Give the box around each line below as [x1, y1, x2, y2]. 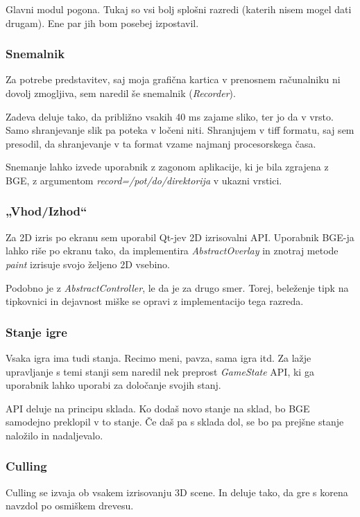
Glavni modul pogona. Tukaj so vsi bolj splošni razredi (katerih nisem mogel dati [6, 2, 352, 16]
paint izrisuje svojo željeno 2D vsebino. [6, 256, 170, 271]
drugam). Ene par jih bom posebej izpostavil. [6, 15, 199, 30]
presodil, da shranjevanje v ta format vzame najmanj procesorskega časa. [6, 136, 316, 150]
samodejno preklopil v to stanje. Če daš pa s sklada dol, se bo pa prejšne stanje [6, 414, 344, 429]
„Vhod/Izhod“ [6, 202, 87, 220]
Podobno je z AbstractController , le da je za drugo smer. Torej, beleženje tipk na [6, 280, 349, 295]
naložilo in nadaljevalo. [6, 428, 103, 442]
